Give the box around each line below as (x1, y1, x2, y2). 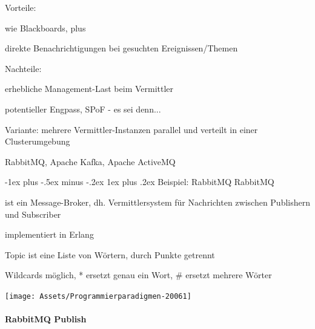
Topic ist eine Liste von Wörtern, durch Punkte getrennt (5, 248, 215, 261)
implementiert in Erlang (5, 228, 94, 241)
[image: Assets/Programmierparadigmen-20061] (5, 292, 191, 301)
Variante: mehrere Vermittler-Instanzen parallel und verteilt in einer (5, 123, 258, 135)
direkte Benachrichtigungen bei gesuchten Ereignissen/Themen (5, 42, 238, 54)
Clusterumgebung (5, 135, 70, 148)
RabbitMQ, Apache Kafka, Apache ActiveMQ (5, 155, 176, 168)
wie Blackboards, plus (5, 21, 86, 34)
